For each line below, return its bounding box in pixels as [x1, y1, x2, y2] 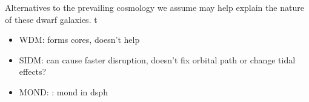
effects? [19, 65, 47, 78]
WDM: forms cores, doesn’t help [19, 33, 140, 46]
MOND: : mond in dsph [19, 85, 108, 98]
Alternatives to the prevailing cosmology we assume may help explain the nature [5, 1, 304, 13]
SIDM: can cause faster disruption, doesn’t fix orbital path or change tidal [19, 53, 296, 66]
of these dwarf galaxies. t [5, 13, 98, 25]
